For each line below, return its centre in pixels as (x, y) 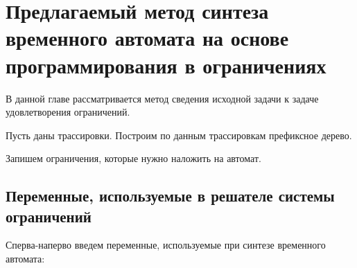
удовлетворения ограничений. (68, 112)
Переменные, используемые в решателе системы (170, 196)
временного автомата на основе (147, 38)
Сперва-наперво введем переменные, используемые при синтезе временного (166, 245)
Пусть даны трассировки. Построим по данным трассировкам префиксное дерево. (179, 135)
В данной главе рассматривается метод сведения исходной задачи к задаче (162, 98)
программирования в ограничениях (166, 65)
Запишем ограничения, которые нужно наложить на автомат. (133, 158)
